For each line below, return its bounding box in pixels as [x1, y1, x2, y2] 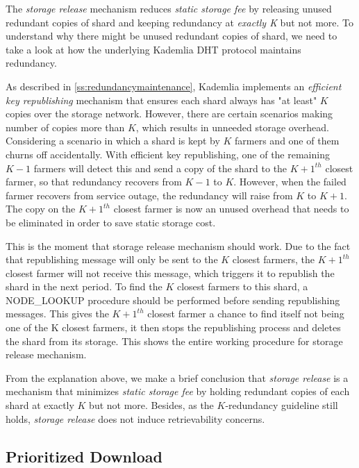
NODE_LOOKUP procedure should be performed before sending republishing [6, 292, 340, 307]
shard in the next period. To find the [6, 279, 162, 294]
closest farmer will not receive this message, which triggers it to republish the [6, 265, 335, 280]
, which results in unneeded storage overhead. [135, 119, 329, 134]
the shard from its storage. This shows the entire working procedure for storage [6, 333, 343, 348]
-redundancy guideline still [225, 398, 338, 412]
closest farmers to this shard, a [176, 279, 308, 294]
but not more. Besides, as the [89, 398, 214, 412]
